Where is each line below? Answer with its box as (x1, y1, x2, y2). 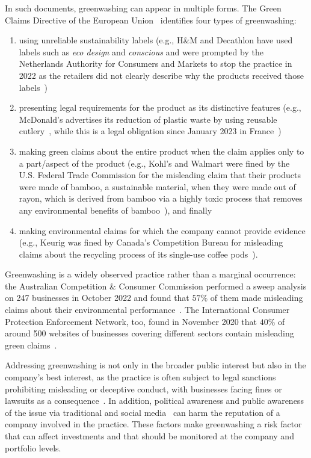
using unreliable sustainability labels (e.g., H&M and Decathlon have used (19, 34, 293, 46)
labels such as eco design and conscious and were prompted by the (19, 45, 263, 58)
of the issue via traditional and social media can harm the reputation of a (5, 406, 280, 418)
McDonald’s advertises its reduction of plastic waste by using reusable (19, 113, 277, 125)
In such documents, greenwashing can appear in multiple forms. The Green (5, 2, 282, 14)
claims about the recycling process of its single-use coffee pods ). (19, 247, 258, 260)
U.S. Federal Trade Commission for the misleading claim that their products (19, 169, 301, 181)
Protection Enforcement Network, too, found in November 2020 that (5, 315, 257, 327)
